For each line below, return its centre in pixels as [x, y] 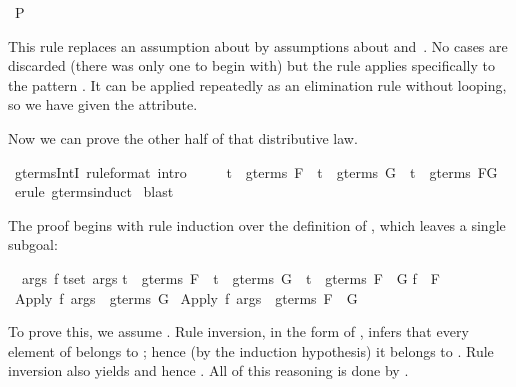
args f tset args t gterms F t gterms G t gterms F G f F [230, 277]
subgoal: [33, 244]
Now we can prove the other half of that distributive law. [183, 137]
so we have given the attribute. [103, 104]
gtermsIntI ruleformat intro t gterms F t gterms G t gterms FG [256, 171]
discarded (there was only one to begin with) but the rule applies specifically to [251, 65]
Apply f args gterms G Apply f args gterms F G [186, 297]
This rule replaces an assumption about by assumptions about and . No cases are [258, 45]
